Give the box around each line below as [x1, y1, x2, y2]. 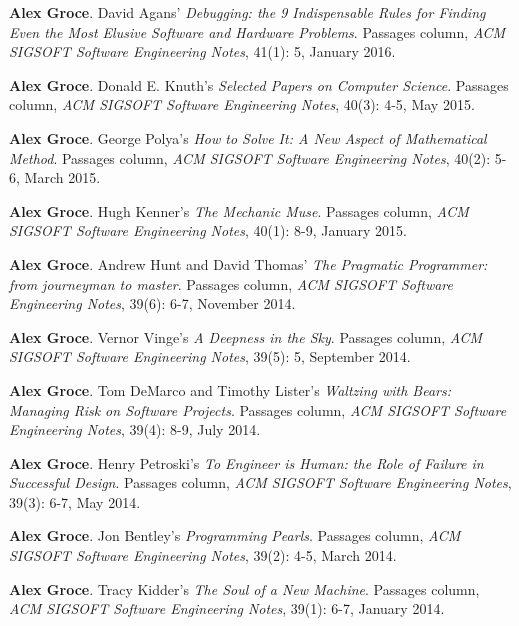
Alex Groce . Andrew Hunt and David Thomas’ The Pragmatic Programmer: [9, 253, 488, 274]
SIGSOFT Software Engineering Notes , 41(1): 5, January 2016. [9, 41, 396, 62]
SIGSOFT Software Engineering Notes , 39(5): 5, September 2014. [9, 346, 411, 367]
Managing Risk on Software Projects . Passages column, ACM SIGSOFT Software [9, 399, 507, 420]
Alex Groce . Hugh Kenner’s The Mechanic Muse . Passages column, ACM [9, 200, 469, 221]
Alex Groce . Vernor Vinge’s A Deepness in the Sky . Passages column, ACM [9, 326, 483, 347]
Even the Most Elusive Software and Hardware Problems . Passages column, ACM [9, 21, 506, 42]
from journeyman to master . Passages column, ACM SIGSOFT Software [9, 273, 453, 294]
